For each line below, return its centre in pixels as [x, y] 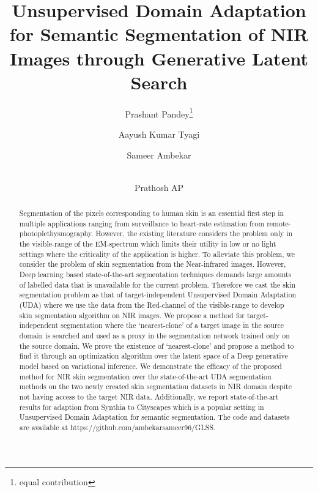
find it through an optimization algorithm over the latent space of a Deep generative [153, 356]
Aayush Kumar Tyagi [159, 134]
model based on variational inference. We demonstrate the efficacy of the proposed [150, 366]
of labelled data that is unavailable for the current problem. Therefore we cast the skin [157, 284]
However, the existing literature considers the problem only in [194, 233]
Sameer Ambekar [159, 155]
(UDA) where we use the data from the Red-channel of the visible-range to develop [152, 305]
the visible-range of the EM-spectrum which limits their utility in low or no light [148, 244]
